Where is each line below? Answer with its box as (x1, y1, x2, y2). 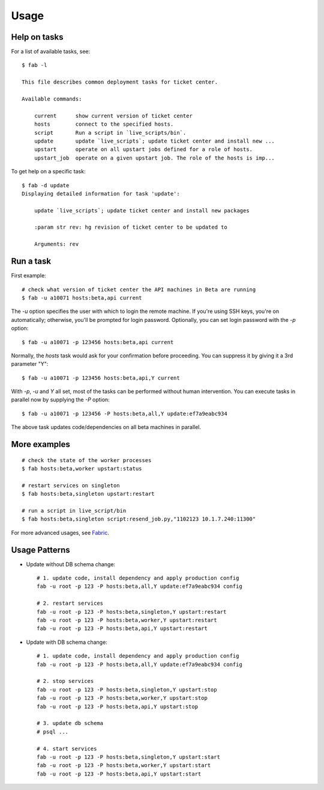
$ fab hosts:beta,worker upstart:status (22, 465, 142, 472)
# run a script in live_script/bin (22, 507, 127, 514)
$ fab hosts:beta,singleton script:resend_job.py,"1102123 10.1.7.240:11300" (22, 516, 256, 523)
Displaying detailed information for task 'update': (22, 190, 180, 197)
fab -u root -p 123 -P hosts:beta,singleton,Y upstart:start (37, 753, 220, 761)
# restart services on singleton (22, 482, 120, 489)
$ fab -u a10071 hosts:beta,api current (22, 294, 142, 301)
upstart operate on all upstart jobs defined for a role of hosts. (34, 146, 253, 153)
